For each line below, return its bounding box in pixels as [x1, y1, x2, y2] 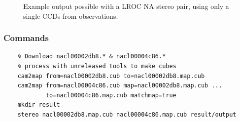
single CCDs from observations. [23, 10, 118, 21]
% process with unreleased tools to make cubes [17, 63, 176, 70]
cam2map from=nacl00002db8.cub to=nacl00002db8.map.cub [17, 72, 205, 80]
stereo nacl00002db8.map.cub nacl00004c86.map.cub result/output [17, 111, 237, 118]
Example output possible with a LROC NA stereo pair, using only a [23, 1, 229, 11]
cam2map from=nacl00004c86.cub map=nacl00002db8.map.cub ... [17, 82, 222, 89]
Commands [3, 32, 49, 44]
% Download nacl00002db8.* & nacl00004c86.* [17, 53, 166, 60]
